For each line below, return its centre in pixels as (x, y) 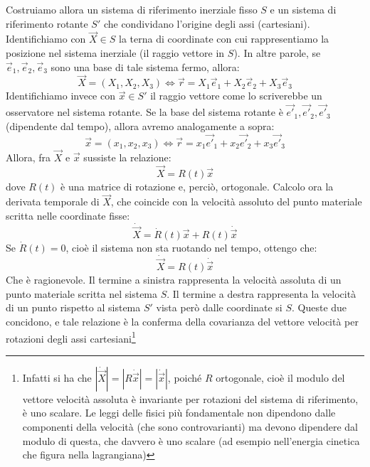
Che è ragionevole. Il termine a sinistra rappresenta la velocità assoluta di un (174, 280)
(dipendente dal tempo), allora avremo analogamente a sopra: (140, 125)
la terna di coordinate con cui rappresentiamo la (224, 39)
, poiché (185, 377)
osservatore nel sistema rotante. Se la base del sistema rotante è (144, 112)
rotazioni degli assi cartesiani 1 (71, 337)
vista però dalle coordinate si (219, 307)
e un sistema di (303, 9)
